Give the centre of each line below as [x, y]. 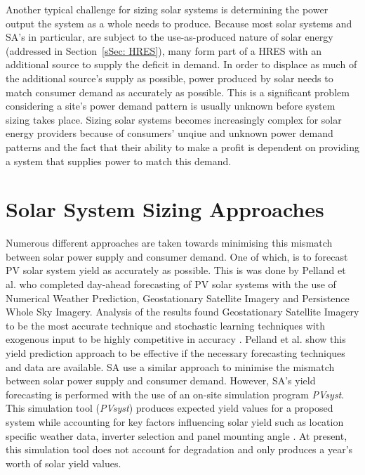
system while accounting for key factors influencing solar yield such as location [175, 421]
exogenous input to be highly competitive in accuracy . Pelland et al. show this [176, 339]
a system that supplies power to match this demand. [119, 161]
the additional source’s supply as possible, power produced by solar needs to [170, 78]
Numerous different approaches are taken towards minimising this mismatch [169, 243]
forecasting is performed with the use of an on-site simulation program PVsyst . [175, 394]
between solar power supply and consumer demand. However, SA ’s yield [161, 380]
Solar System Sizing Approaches [165, 209]
